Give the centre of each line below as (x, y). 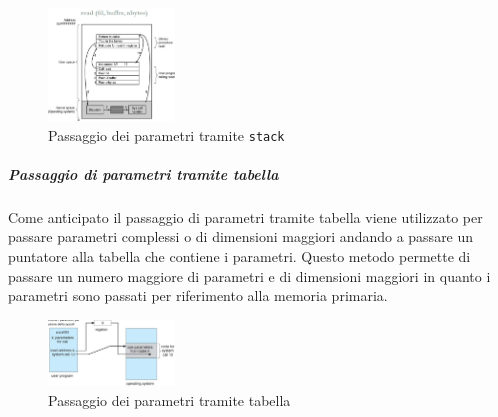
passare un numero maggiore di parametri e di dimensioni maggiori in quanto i (249, 275)
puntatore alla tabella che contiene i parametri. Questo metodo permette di (239, 256)
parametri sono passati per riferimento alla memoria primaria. (198, 295)
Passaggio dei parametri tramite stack (166, 134)
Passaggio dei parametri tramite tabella (169, 399)
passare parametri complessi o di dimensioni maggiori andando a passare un (241, 236)
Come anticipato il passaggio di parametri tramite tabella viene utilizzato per (245, 216)
